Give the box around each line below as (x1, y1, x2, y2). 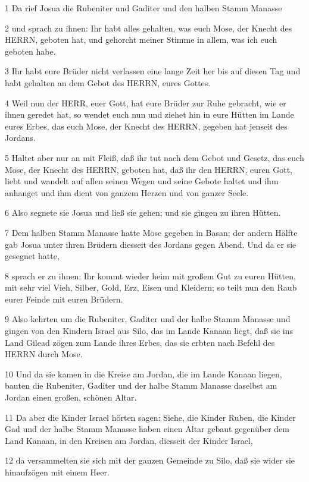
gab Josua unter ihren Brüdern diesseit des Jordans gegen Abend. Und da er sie (5, 238, 296, 250)
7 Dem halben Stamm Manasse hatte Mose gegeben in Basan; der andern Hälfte (5, 226, 298, 238)
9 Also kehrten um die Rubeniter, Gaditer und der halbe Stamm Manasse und (5, 313, 291, 325)
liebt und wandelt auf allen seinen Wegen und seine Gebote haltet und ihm (5, 175, 279, 187)
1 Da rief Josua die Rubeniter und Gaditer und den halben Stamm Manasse (5, 2, 282, 14)
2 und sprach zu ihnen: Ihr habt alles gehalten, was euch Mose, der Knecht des (5, 21, 292, 34)
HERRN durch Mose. (5, 348, 83, 360)
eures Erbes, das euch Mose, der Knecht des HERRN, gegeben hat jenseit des (5, 119, 288, 132)
